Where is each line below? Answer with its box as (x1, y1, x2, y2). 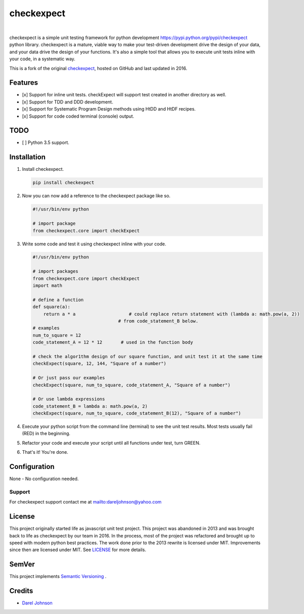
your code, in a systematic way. (9, 56, 75, 62)
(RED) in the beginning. (22, 430, 70, 437)
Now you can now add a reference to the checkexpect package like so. (22, 193, 171, 199)
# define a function (32, 297, 84, 303)
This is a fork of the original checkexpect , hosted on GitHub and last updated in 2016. (9, 65, 187, 71)
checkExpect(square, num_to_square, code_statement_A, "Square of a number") (32, 382, 231, 388)
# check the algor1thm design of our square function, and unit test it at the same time (32, 353, 263, 359)
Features (9, 79, 38, 87)
